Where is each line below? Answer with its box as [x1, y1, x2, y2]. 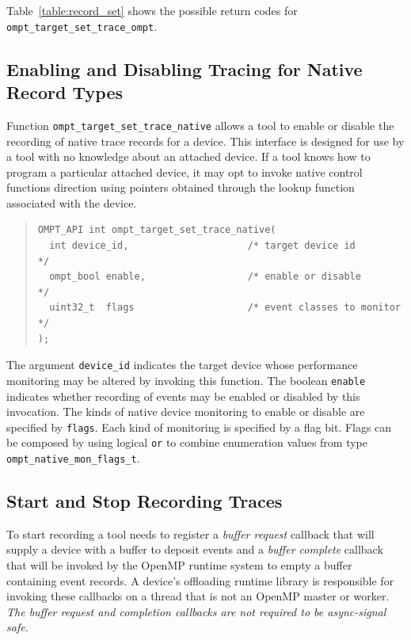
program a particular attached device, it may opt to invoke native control [6, 163, 363, 180]
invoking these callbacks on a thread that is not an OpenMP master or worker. [6, 588, 390, 604]
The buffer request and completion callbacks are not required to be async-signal [6, 603, 386, 619]
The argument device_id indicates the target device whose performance [6, 356, 358, 373]
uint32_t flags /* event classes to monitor [49, 302, 401, 314]
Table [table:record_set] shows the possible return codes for [6, 2, 298, 18]
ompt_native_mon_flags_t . [6, 450, 140, 467]
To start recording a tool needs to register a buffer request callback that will [6, 525, 375, 542]
